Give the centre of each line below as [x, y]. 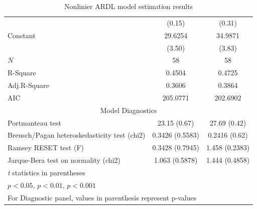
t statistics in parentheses [46, 172]
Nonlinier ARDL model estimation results [129, 6]
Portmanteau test [34, 122]
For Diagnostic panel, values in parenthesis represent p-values [102, 197]
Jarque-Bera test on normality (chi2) [64, 160]
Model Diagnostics [128, 110]
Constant [22, 35]
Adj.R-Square [28, 85]
